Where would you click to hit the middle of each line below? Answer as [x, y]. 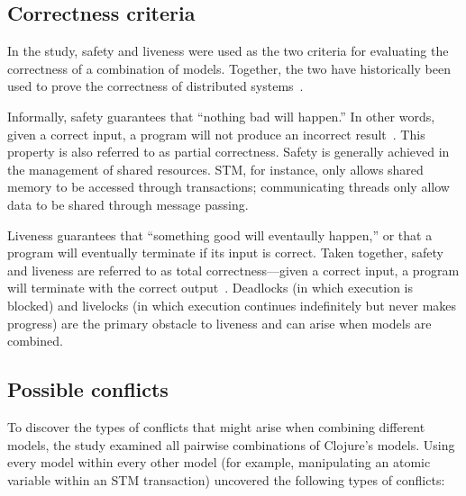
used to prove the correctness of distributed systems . [155, 86]
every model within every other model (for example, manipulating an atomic [219, 462]
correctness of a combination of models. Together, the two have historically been [229, 68]
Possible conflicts [88, 389]
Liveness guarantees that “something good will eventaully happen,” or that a [220, 234]
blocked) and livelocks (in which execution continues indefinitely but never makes [232, 305]
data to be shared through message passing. [128, 204]
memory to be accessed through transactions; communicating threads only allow [228, 187]
